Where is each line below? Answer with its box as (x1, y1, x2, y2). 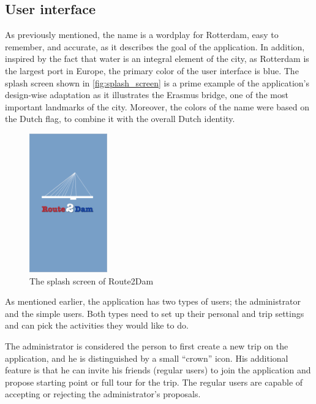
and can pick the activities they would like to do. (5, 319, 189, 332)
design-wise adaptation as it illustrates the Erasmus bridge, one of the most (5, 88, 288, 101)
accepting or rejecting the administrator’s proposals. (5, 387, 201, 400)
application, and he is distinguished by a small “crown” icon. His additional (5, 351, 288, 364)
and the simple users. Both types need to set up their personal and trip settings (5, 307, 304, 319)
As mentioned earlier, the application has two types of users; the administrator (5, 295, 301, 308)
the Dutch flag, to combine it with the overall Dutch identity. (5, 112, 235, 125)
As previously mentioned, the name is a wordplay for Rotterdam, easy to (5, 28, 279, 41)
